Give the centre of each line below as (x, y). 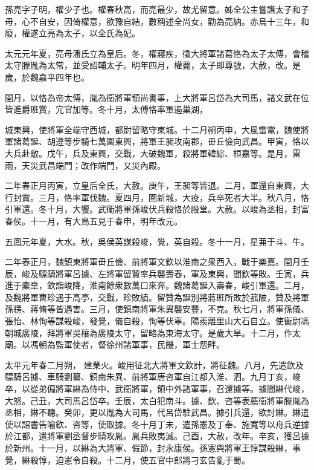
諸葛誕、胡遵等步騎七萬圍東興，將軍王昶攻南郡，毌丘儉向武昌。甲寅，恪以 (161, 141)
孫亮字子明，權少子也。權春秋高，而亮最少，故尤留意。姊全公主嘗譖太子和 (153, 9)
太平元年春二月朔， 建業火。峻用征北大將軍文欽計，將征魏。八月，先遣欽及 (154, 364)
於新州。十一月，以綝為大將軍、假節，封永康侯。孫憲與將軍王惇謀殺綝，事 (153, 448)
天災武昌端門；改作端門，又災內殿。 (93, 165)
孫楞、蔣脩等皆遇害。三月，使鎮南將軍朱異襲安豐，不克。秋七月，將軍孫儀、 (157, 309)
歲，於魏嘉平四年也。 (47, 77)
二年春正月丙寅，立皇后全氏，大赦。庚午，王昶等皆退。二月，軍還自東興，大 (157, 185)
